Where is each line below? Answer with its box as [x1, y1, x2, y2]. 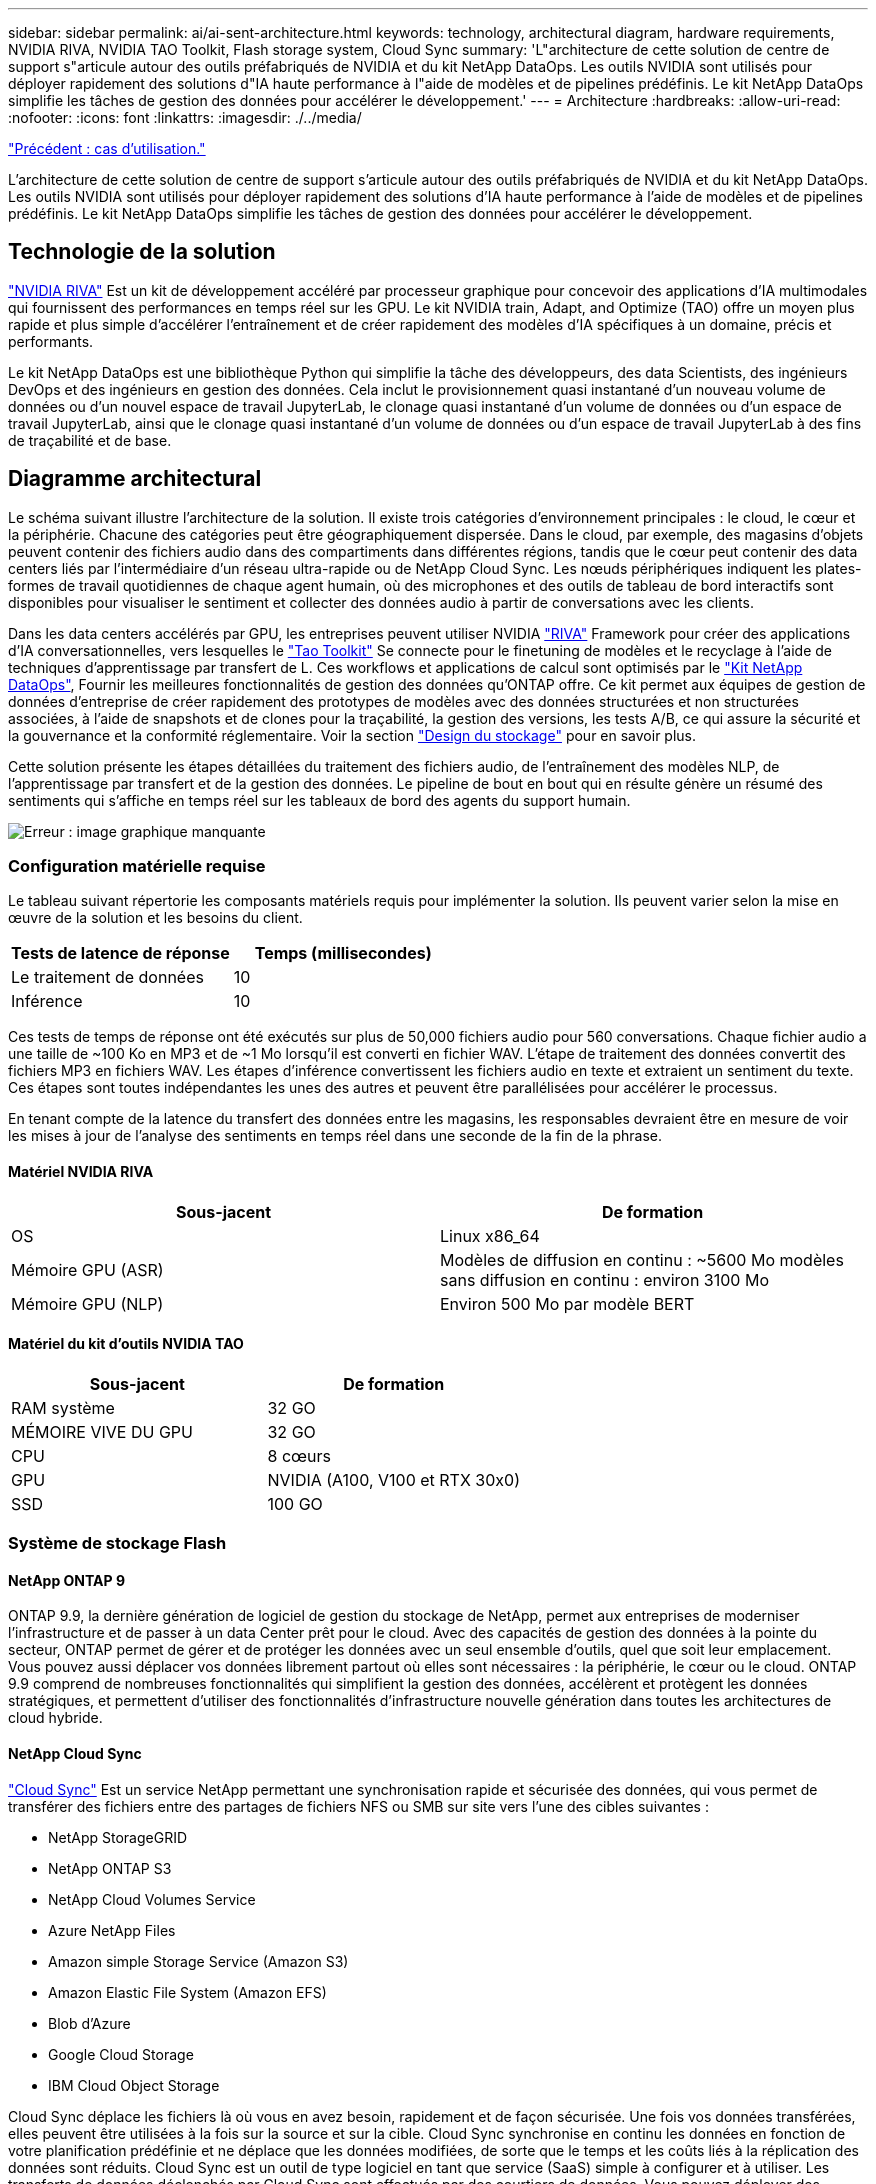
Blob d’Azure [48, 2014, 131, 2032]
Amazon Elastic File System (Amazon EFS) [48, 1983, 327, 2001]
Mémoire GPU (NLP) [11, 1293, 164, 1314]
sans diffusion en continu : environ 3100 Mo [440, 1269, 769, 1290]
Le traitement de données [11, 967, 204, 988]
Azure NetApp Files [48, 1921, 176, 1939]
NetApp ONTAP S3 [48, 1859, 172, 1877]
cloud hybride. [8, 1709, 103, 1727]
